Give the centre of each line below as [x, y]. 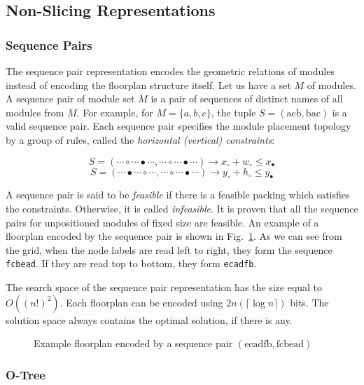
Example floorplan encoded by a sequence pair [133, 343]
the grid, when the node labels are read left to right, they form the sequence [169, 249]
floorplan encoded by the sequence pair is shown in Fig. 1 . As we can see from [174, 236]
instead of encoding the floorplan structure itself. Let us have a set [148, 85]
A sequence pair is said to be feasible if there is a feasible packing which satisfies [178, 195]
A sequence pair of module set [70, 99]
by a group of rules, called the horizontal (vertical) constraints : [140, 139]
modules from [35, 112]
